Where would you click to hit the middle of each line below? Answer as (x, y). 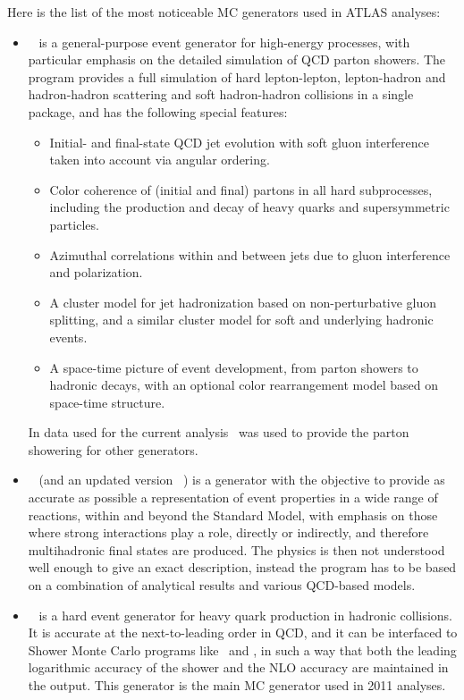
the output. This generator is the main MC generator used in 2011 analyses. (237, 685)
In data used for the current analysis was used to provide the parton (219, 432)
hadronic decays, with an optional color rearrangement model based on (244, 385)
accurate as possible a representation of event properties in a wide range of (233, 498)
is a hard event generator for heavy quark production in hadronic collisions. (246, 615)
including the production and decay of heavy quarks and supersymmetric (249, 207)
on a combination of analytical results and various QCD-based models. (222, 585)
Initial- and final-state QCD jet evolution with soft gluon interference (239, 142)
